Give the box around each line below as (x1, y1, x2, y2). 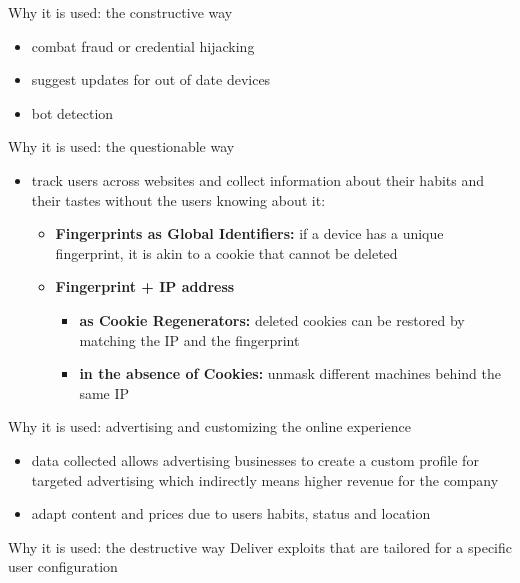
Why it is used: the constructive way (8, 2, 233, 22)
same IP (79, 382, 130, 403)
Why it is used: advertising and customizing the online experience (8, 416, 411, 437)
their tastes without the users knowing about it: (31, 189, 326, 210)
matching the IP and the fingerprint (79, 329, 300, 350)
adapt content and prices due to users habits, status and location (31, 503, 431, 524)
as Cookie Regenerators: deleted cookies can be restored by (79, 309, 465, 330)
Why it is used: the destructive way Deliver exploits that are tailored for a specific (8, 536, 512, 557)
